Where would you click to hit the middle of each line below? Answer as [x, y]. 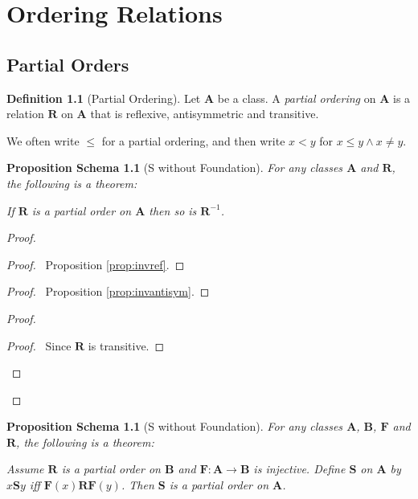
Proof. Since [39, 345]
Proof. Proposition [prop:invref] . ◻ [96, 264]
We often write [43, 140]
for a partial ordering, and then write [193, 140]
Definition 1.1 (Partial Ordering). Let [104, 98]
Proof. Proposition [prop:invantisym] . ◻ [108, 291]
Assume [25, 469]
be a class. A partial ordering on [297, 98]
